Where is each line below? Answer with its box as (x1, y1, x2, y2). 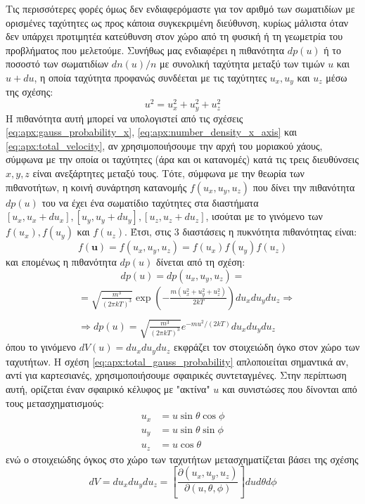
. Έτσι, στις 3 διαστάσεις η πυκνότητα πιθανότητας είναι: (124, 224, 357, 239)
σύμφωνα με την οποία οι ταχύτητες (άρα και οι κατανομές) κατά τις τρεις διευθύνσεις (6, 152, 359, 167)
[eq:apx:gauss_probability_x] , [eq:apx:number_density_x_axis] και (6, 124, 297, 139)
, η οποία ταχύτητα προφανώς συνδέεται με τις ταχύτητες (34, 70, 267, 84)
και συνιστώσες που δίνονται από (222, 381, 357, 396)
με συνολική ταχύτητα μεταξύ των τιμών (160, 56, 325, 71)
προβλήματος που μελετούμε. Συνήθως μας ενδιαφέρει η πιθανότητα (6, 42, 285, 57)
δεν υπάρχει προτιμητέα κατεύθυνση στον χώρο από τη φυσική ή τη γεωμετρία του (6, 29, 343, 44)
